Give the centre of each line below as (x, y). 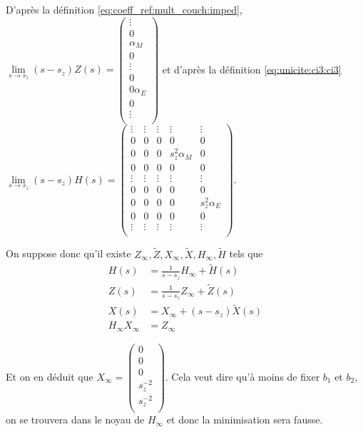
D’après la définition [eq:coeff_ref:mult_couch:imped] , (124, 9)
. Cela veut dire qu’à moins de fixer (242, 376)
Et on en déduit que (50, 376)
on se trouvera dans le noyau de (75, 420)
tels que (246, 253)
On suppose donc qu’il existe (68, 253)
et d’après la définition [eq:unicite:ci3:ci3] (252, 69)
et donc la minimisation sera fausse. (245, 420)
